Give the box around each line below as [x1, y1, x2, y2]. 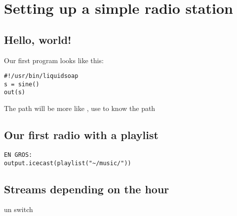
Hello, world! [4, 32, 72, 47]
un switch [4, 204, 33, 215]
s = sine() [4, 80, 39, 88]
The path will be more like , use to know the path [4, 103, 156, 113]
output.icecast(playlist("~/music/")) [4, 159, 131, 167]
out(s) [4, 89, 25, 96]
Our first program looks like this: [4, 55, 104, 65]
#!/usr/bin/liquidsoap [4, 72, 79, 80]
